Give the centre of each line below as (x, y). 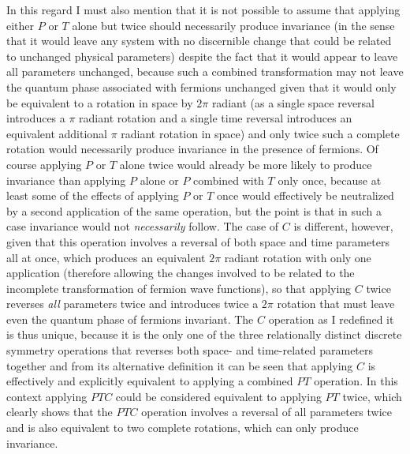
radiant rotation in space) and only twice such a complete (260, 133)
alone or (159, 180)
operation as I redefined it (331, 319)
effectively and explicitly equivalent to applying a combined (150, 381)
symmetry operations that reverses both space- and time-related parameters (190, 350)
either (20, 25)
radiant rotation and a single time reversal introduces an (216, 118)
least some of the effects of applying (93, 195)
